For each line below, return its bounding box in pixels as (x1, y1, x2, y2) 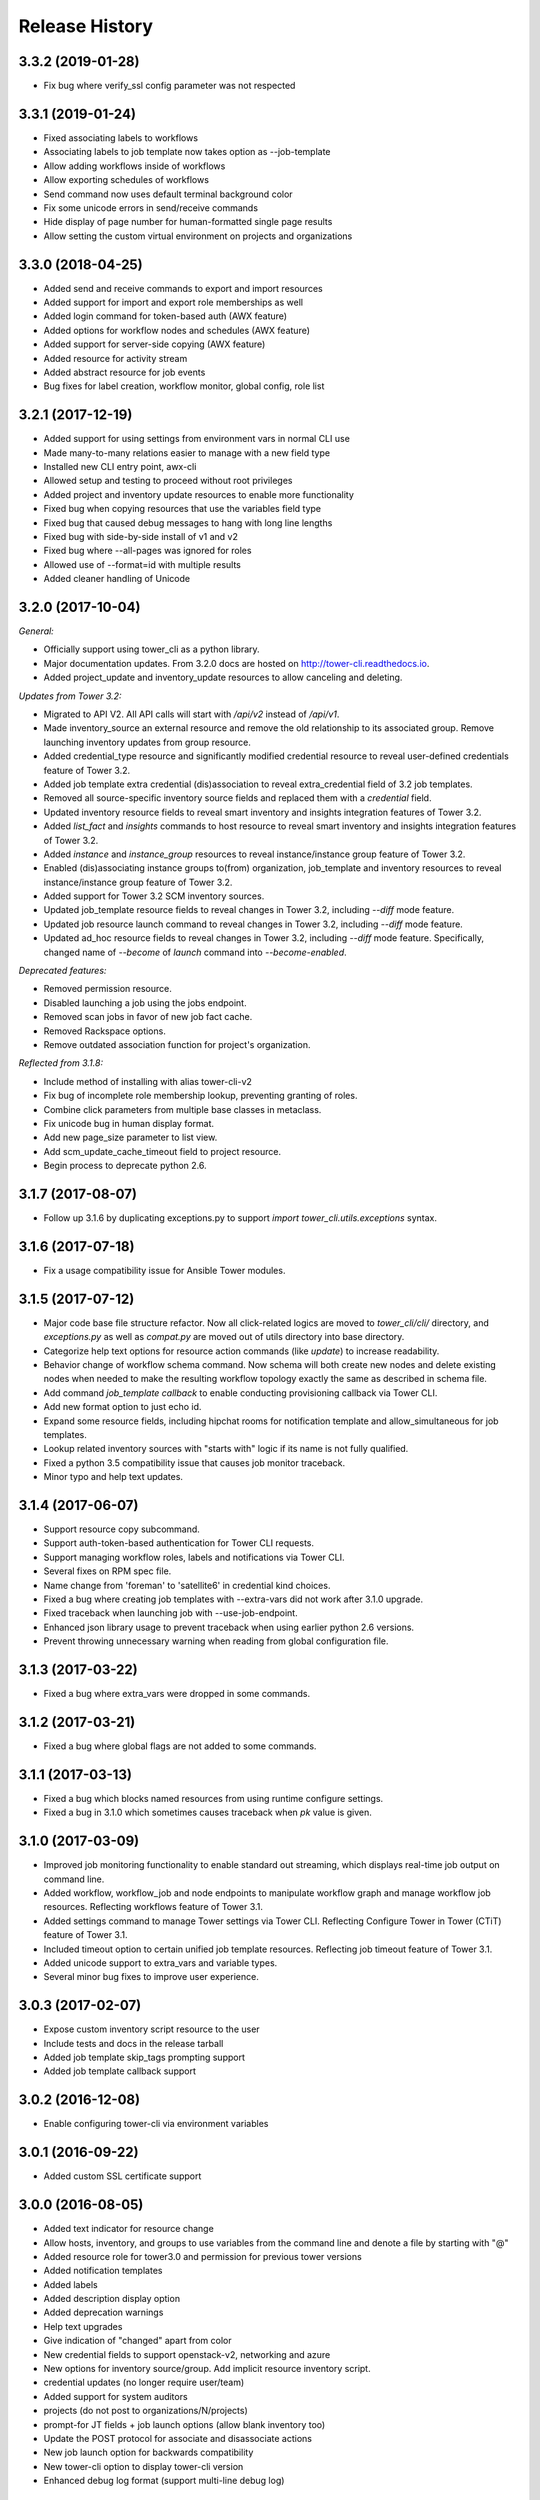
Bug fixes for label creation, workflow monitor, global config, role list (43, 380, 325, 392)
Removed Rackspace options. (43, 1025, 167, 1037)
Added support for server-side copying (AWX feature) (43, 338, 266, 350)
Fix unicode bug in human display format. (43, 1117, 215, 1129)
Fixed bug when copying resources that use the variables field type (43, 503, 322, 515)
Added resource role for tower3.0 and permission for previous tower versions (43, 2250, 362, 2262)
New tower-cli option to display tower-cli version (43, 2460, 244, 2472)
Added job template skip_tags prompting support (43, 2051, 245, 2063)
